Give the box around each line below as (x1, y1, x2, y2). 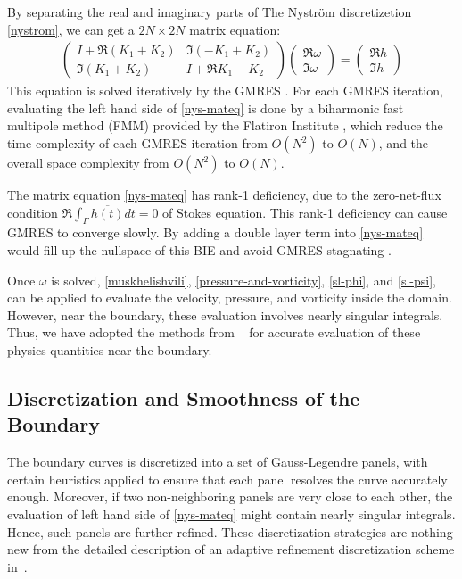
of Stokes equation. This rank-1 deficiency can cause (162, 203, 448, 221)
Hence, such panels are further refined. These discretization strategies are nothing (7, 522, 453, 541)
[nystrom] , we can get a (7, 20, 135, 38)
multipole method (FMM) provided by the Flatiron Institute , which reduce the (7, 116, 443, 135)
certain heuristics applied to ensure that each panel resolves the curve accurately (7, 469, 448, 488)
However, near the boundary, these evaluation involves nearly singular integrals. (7, 305, 443, 324)
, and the (378, 134, 429, 152)
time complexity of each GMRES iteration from (7, 134, 268, 152)
